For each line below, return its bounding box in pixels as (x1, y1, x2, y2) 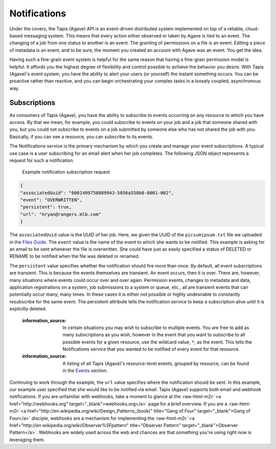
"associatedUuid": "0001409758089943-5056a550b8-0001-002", (20, 190, 174, 196)
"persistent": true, (20, 204, 72, 210)
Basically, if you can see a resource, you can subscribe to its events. (9, 133, 153, 139)
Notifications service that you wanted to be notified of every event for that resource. (62, 346, 240, 352)
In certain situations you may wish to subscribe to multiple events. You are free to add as (62, 324, 249, 331)
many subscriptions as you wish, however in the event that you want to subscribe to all (62, 332, 245, 338)
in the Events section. (62, 368, 108, 374)
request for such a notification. (9, 157, 75, 164)
